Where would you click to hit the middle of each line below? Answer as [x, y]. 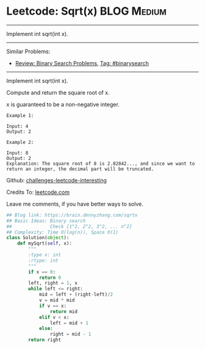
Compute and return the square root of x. [58, 92]
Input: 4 [17, 126]
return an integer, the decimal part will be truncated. [80, 169]
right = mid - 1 [70, 334]
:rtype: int [44, 261]
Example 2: [20, 142]
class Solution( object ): [38, 238]
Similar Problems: [28, 51]
